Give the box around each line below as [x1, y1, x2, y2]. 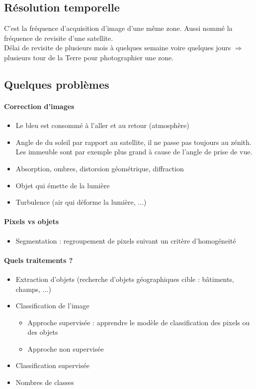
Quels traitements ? [4, 255, 73, 265]
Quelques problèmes [4, 76, 109, 92]
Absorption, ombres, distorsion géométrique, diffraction [15, 163, 184, 173]
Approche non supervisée [27, 343, 104, 354]
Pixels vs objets [4, 216, 59, 227]
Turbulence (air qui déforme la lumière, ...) [15, 197, 147, 207]
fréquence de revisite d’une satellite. [4, 32, 113, 43]
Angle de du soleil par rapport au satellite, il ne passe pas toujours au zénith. [15, 136, 252, 147]
